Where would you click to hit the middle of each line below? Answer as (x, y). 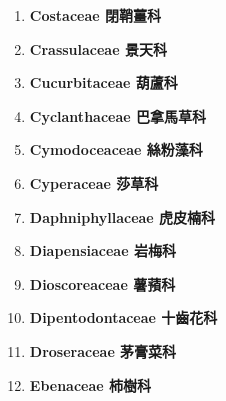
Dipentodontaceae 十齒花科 (123, 317)
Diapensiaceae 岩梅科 (102, 250)
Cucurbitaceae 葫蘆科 (103, 82)
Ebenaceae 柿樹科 (90, 384)
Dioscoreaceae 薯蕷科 (102, 283)
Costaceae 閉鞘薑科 (95, 15)
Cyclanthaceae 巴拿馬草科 (118, 115)
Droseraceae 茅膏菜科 (103, 350)
